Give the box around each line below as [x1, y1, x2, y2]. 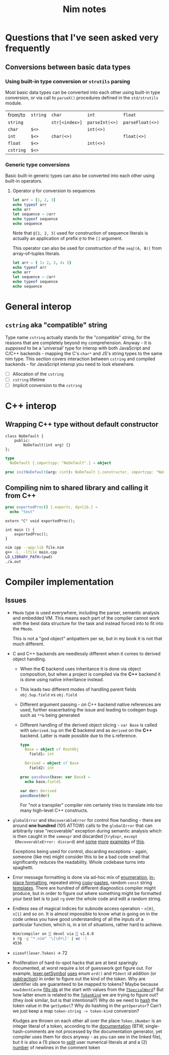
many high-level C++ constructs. [20, 807, 89, 813]
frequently [5, 43, 50, 54]
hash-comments [12, 1028, 47, 1035]
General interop [5, 301, 72, 312]
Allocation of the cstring [12, 371, 64, 377]
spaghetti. [12, 864, 34, 871]
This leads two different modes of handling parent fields [20, 686, 137, 692]
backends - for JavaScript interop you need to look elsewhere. [5, 361, 135, 367]
